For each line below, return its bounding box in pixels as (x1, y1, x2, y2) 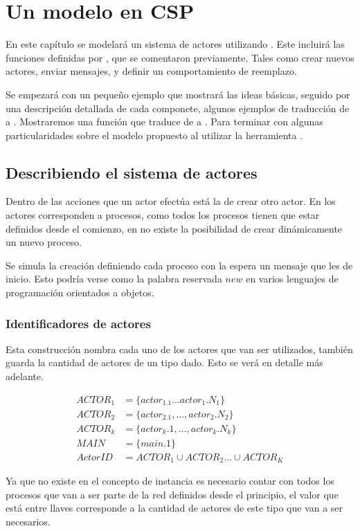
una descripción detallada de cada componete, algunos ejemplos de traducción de (6, 100, 350, 115)
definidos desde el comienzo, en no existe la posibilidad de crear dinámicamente (6, 221, 343, 235)
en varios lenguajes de (246, 271, 339, 286)
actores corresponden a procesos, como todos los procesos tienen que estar (6, 208, 320, 222)
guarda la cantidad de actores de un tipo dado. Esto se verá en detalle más (6, 355, 323, 370)
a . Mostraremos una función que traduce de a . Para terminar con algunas (6, 114, 323, 129)
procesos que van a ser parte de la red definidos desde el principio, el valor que (6, 487, 339, 501)
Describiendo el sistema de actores (6, 161, 258, 183)
